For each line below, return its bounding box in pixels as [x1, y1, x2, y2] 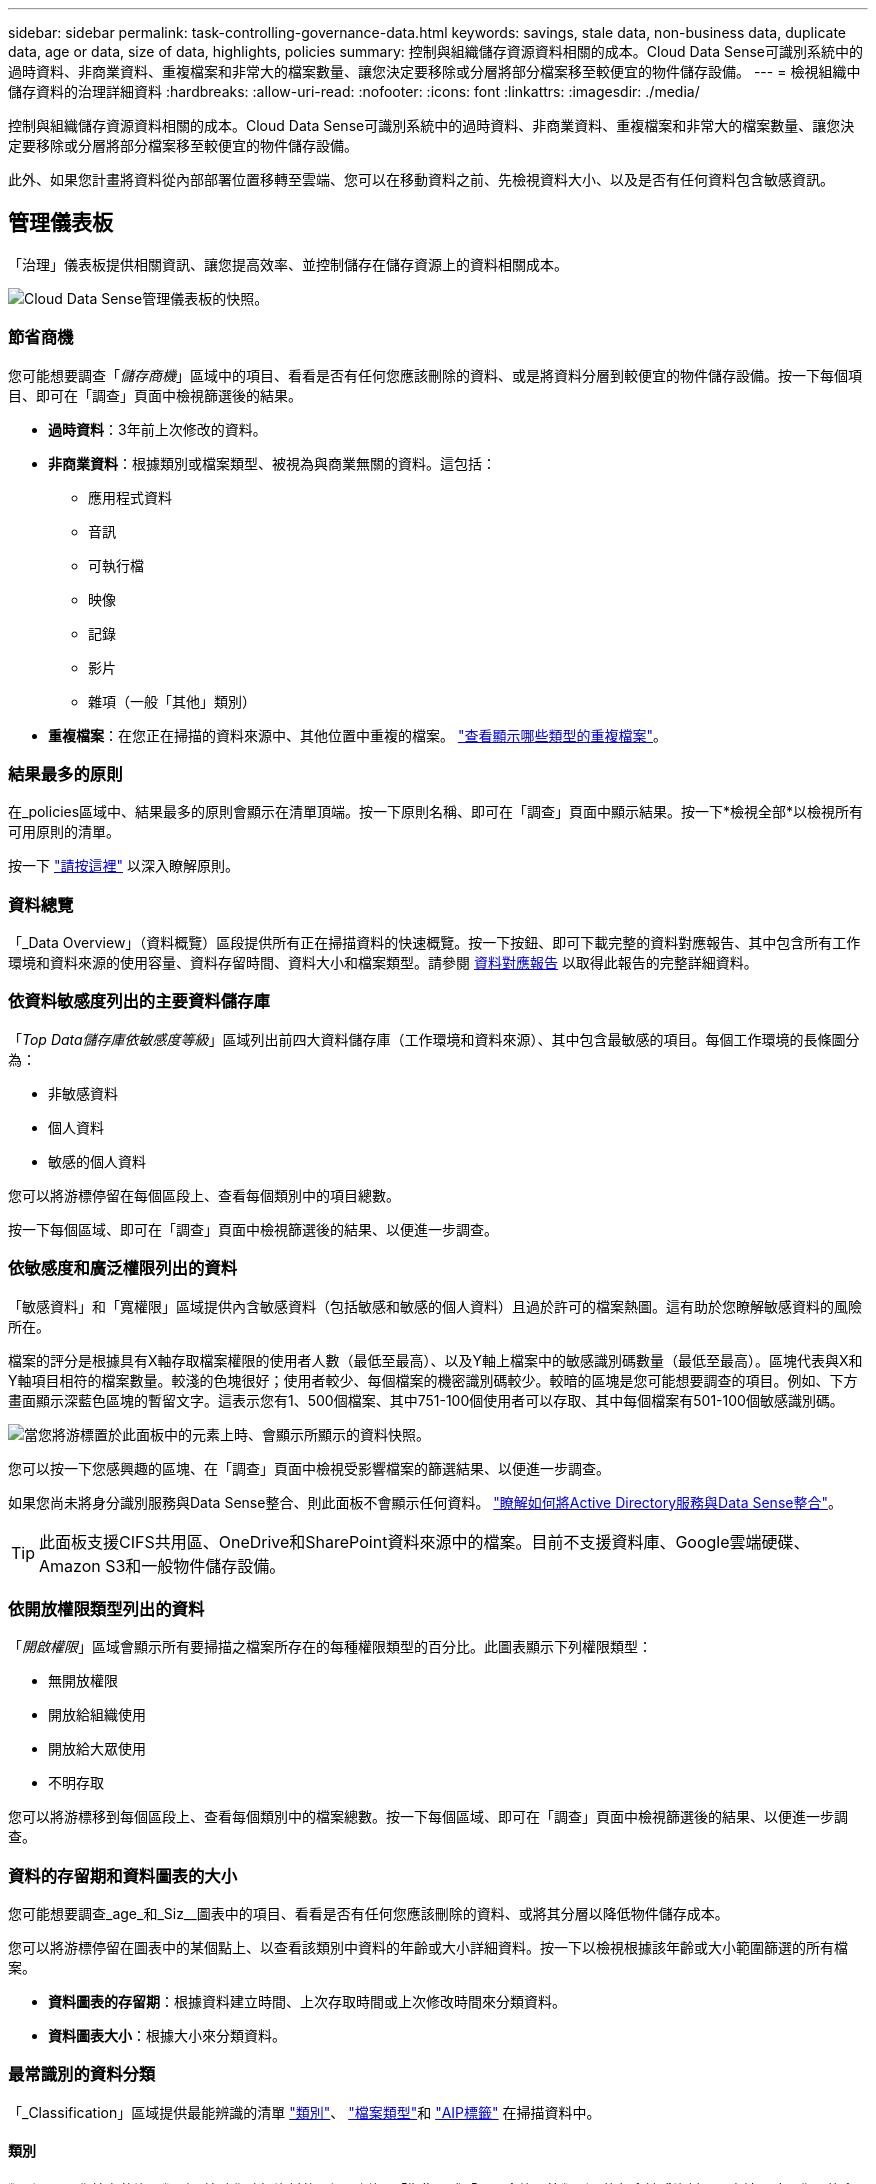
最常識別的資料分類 [8, 2064, 156, 2085]
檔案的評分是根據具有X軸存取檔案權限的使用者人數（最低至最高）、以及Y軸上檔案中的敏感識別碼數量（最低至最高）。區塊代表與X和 [8, 1351, 863, 1369]
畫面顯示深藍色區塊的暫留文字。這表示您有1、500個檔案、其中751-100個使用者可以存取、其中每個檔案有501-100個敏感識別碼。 [8, 1391, 844, 1409]
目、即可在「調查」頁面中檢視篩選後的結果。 [8, 386, 302, 404]
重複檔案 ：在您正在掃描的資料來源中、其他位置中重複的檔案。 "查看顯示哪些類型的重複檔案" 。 [48, 726, 667, 744]
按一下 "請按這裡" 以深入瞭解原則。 [8, 857, 239, 875]
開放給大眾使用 [48, 1740, 146, 1758]
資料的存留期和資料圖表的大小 [8, 1865, 238, 1886]
